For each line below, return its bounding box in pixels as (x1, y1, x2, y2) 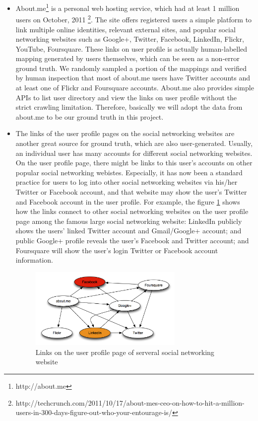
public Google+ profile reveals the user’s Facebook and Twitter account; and (15, 235, 249, 245)
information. (15, 255, 53, 265)
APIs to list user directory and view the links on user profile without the (15, 92, 237, 102)
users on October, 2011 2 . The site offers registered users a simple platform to (15, 13, 252, 24)
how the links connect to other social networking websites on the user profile (15, 206, 249, 216)
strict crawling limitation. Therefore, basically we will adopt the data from (15, 102, 243, 112)
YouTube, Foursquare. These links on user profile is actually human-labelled (15, 43, 248, 54)
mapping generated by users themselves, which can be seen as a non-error (15, 53, 240, 64)
